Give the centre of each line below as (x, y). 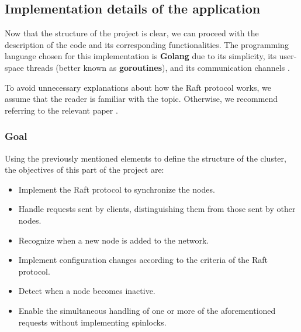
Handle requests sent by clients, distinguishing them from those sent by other (157, 209)
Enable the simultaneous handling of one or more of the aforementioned (147, 310)
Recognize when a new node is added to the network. (114, 240)
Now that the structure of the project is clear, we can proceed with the (132, 33)
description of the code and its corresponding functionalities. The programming (147, 44)
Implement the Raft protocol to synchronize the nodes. (117, 189)
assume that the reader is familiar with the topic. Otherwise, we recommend (141, 99)
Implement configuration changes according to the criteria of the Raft (143, 260)
